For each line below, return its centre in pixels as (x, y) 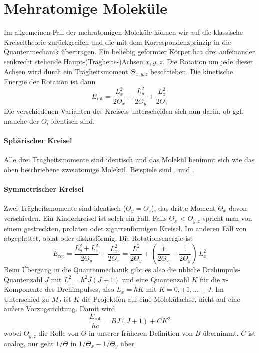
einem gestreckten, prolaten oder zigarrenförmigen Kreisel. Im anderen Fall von (125, 228)
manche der (22, 121)
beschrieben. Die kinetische (191, 71)
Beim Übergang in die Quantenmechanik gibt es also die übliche (102, 270)
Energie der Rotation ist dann (50, 81)
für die (210, 279)
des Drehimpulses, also (80, 289)
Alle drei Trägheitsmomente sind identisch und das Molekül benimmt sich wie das (129, 159)
